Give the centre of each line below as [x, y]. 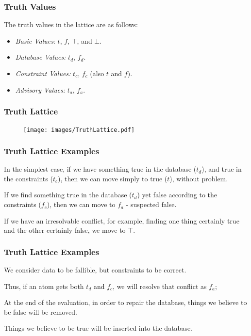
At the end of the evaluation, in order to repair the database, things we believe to [125, 302]
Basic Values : [35, 40]
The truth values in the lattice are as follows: [71, 24]
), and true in [222, 169]
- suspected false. [151, 204]
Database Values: [41, 57]
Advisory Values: [40, 89]
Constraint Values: [43, 73]
